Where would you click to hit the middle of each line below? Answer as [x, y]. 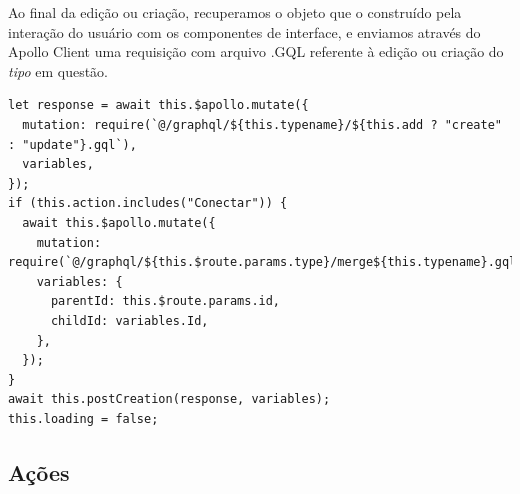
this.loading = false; [83, 418]
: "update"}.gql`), [72, 144]
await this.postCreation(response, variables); [169, 399]
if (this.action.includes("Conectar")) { [148, 203]
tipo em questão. [58, 70]
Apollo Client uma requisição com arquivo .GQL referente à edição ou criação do [256, 51]
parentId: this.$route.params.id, [165, 301]
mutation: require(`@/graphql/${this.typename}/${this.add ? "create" [262, 124]
